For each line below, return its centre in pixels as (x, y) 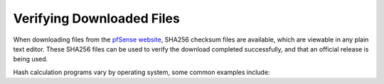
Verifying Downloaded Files (97, 18)
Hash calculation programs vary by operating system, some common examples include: (142, 72)
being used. (31, 59)
